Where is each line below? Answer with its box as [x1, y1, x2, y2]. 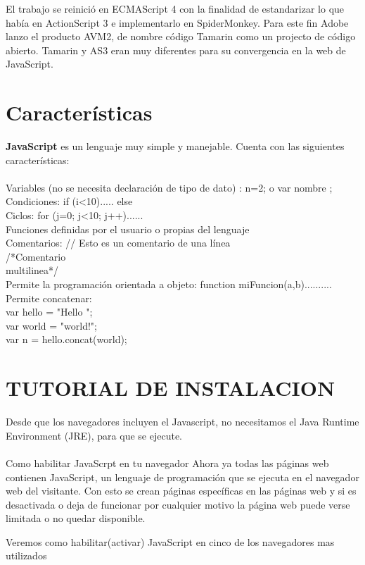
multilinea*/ [6, 263, 59, 278]
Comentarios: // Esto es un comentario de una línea [6, 235, 231, 250]
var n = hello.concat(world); [6, 332, 127, 347]
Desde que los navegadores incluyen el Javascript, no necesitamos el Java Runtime [6, 414, 359, 429]
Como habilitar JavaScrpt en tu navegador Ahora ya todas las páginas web [6, 455, 329, 470]
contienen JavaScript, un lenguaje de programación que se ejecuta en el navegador [6, 469, 359, 484]
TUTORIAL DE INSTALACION [6, 373, 335, 402]
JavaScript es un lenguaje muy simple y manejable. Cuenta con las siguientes [6, 139, 345, 154]
